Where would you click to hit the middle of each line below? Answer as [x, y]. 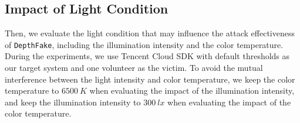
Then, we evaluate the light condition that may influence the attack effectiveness [150, 33]
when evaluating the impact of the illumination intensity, [192, 90]
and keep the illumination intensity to [73, 102]
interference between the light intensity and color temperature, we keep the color [150, 79]
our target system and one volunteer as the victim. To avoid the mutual [134, 68]
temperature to [32, 90]
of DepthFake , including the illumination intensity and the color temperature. [144, 44]
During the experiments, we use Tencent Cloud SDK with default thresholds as [147, 56]
